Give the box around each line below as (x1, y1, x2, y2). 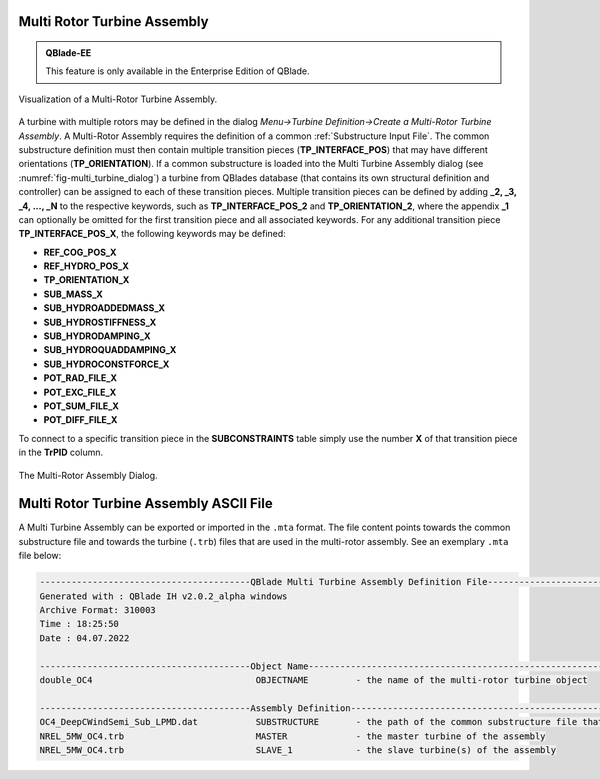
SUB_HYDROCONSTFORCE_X (43, 358, 170, 370)
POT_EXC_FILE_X (43, 386, 117, 398)
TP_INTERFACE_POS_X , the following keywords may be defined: (18, 228, 287, 240)
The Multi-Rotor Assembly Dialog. (18, 469, 159, 481)
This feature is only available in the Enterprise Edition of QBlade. (45, 65, 310, 77)
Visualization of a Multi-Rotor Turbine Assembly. (18, 93, 218, 105)
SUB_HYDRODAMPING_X (43, 330, 151, 342)
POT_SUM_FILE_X (43, 400, 120, 412)
